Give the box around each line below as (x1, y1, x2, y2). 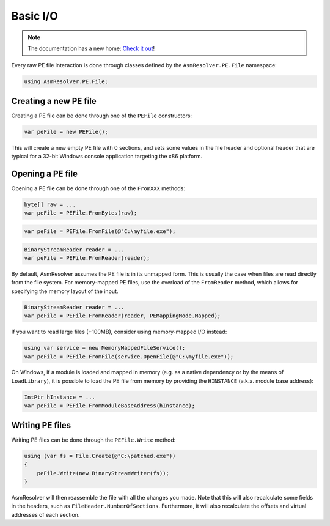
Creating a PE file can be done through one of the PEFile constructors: (11, 112, 193, 119)
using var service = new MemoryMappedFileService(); (24, 344, 186, 352)
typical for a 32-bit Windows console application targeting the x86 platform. (11, 153, 203, 160)
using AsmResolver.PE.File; (24, 78, 108, 85)
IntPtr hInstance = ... (24, 393, 96, 401)
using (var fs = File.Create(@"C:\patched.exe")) (24, 453, 176, 459)
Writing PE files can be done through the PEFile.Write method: (11, 436, 176, 443)
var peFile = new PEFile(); (24, 128, 108, 135)
